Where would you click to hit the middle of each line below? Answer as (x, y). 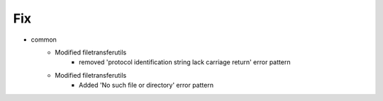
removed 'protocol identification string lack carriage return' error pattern (185, 62)
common (44, 40)
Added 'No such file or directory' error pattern (146, 85)
